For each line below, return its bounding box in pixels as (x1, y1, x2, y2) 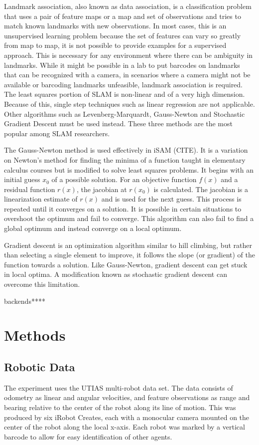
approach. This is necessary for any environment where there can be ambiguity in (4, 49, 253, 60)
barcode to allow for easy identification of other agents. (4, 431, 172, 442)
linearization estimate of (4, 194, 78, 204)
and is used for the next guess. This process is (101, 194, 242, 204)
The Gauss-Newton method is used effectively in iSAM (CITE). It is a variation (4, 145, 248, 155)
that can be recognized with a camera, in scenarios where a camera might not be (4, 69, 251, 80)
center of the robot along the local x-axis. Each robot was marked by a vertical (4, 422, 245, 432)
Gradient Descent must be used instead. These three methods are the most (4, 118, 233, 129)
